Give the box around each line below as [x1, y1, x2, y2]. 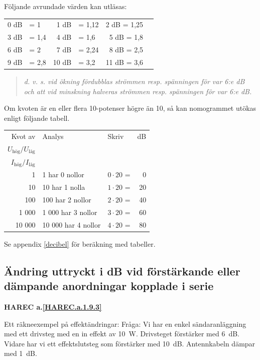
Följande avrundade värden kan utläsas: [4, 1, 127, 11]
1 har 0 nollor [42, 169, 84, 180]
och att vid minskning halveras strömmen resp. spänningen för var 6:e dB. [24, 86, 252, 96]
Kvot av [11, 131, 36, 141]
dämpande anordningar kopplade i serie [4, 278, 214, 294]
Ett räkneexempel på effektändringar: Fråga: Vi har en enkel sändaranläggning [4, 318, 246, 329]
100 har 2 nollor [42, 194, 91, 205]
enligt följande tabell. [4, 112, 70, 123]
